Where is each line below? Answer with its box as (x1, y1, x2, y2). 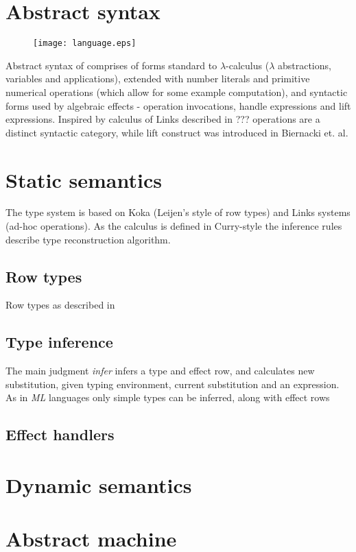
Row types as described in (5, 298, 115, 312)
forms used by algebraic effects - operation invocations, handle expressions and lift (5, 98, 351, 112)
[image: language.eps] (33, 38, 137, 49)
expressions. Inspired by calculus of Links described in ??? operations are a (5, 112, 320, 126)
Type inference (5, 331, 113, 352)
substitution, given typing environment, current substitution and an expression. (5, 376, 340, 391)
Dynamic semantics (5, 471, 192, 499)
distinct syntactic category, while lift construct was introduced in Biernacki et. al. (5, 125, 348, 139)
